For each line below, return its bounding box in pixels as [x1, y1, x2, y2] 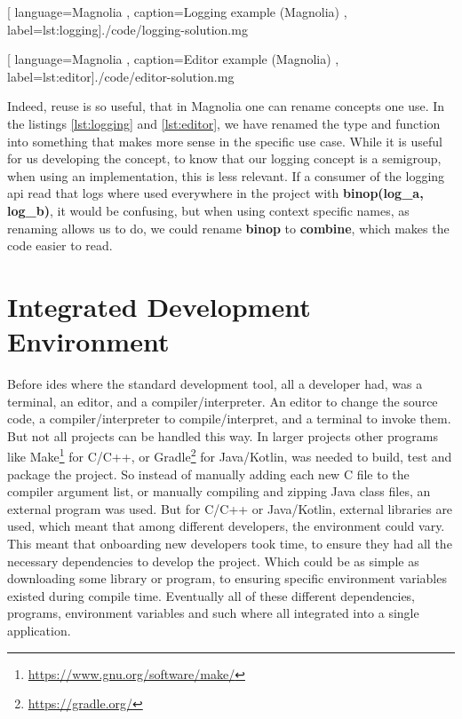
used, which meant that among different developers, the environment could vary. [7, 517, 445, 535]
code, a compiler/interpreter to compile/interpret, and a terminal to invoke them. [7, 409, 451, 428]
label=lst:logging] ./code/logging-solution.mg [7, 20, 248, 38]
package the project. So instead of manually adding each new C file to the [7, 464, 410, 483]
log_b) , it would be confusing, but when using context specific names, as [7, 201, 410, 219]
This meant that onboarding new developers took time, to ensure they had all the [7, 534, 452, 553]
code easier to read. [7, 236, 113, 255]
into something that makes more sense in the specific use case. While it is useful [7, 131, 442, 150]
